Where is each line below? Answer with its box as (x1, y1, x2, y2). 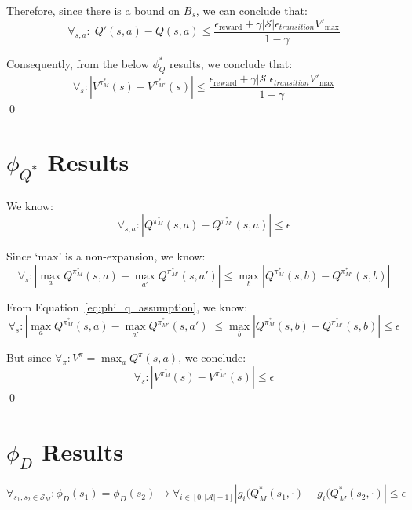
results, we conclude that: (169, 55, 293, 71)
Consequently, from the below (6, 55, 149, 71)
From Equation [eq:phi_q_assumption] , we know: (6, 298, 248, 315)
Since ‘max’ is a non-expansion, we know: (6, 248, 206, 264)
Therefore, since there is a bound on (6, 2, 180, 18)
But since (6, 349, 52, 366)
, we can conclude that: (195, 2, 308, 18)
